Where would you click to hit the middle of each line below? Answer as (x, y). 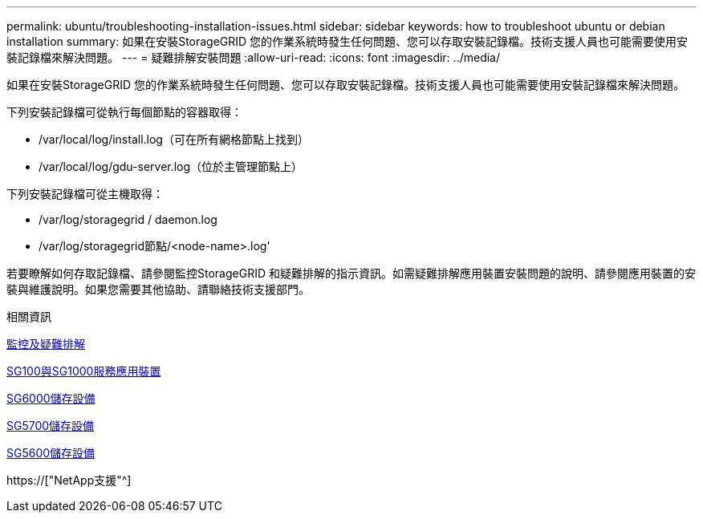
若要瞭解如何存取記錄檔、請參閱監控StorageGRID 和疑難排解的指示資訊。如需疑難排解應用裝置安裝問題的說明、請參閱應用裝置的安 (351, 273)
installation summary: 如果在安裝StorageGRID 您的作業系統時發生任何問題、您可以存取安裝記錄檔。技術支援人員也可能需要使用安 (347, 41)
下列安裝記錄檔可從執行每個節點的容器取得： (124, 112)
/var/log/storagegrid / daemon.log (128, 219)
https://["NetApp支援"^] (69, 480)
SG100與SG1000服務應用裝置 (84, 371)
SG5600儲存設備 (51, 453)
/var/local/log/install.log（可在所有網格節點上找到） (174, 139)
